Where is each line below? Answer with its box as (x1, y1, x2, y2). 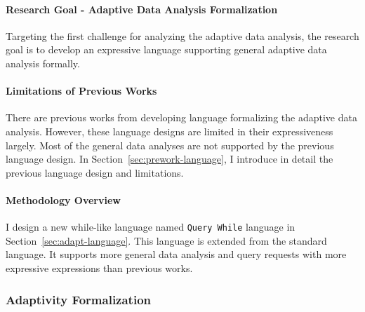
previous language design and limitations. (6, 165, 184, 179)
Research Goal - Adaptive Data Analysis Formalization (6, 1, 278, 16)
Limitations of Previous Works (6, 83, 157, 98)
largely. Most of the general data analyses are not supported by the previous (6, 137, 334, 152)
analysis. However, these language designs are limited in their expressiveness (6, 123, 333, 138)
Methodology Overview (6, 192, 121, 207)
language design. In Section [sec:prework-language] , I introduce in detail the (6, 151, 333, 166)
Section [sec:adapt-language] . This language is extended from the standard (6, 233, 327, 247)
